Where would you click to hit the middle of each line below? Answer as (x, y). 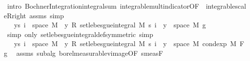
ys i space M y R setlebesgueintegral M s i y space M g (110, 25)
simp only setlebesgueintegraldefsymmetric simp (80, 34)
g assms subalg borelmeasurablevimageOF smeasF (84, 53)
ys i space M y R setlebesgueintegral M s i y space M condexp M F (129, 43)
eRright (15, 15)
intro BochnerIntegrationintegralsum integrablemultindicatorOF (103, 6)
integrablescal (226, 6)
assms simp (47, 15)
